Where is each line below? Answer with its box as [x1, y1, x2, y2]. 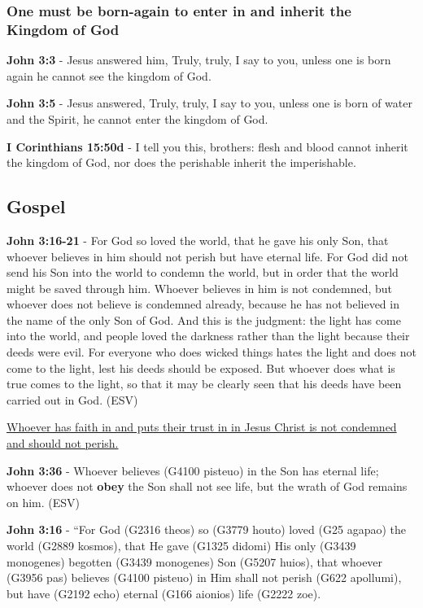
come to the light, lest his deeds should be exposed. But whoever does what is [7, 359, 395, 376]
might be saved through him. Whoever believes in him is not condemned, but [7, 279, 392, 296]
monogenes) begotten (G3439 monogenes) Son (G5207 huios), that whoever [7, 553, 383, 570]
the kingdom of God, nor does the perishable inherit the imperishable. [7, 154, 356, 171]
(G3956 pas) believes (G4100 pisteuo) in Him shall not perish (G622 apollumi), [7, 569, 402, 586]
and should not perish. [7, 435, 119, 452]
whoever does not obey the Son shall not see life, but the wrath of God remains [7, 478, 408, 495]
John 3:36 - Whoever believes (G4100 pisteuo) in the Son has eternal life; [7, 461, 379, 479]
